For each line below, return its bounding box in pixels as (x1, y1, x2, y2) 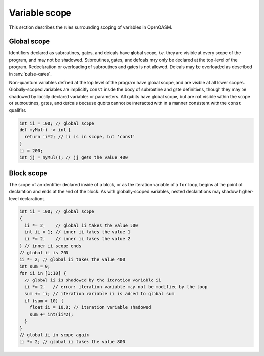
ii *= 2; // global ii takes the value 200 (24, 222, 138, 228)
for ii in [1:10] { (19, 270, 66, 276)
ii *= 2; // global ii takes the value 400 (19, 256, 126, 262)
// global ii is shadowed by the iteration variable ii (24, 277, 161, 283)
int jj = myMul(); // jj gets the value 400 (19, 154, 128, 160)
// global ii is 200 (19, 250, 68, 255)
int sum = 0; (19, 263, 51, 269)
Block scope (9, 169, 47, 177)
